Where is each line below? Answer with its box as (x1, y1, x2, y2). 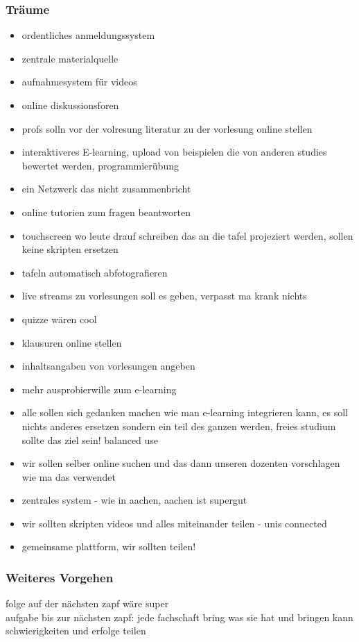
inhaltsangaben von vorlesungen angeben (21, 359, 195, 373)
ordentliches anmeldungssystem (21, 28, 155, 42)
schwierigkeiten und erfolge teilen (6, 623, 146, 638)
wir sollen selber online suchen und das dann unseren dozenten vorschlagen (21, 456, 340, 470)
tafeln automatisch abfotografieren (21, 265, 168, 279)
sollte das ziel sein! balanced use (21, 432, 159, 447)
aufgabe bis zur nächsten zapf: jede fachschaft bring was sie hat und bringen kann (6, 609, 353, 624)
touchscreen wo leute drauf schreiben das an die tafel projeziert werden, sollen (21, 228, 353, 242)
